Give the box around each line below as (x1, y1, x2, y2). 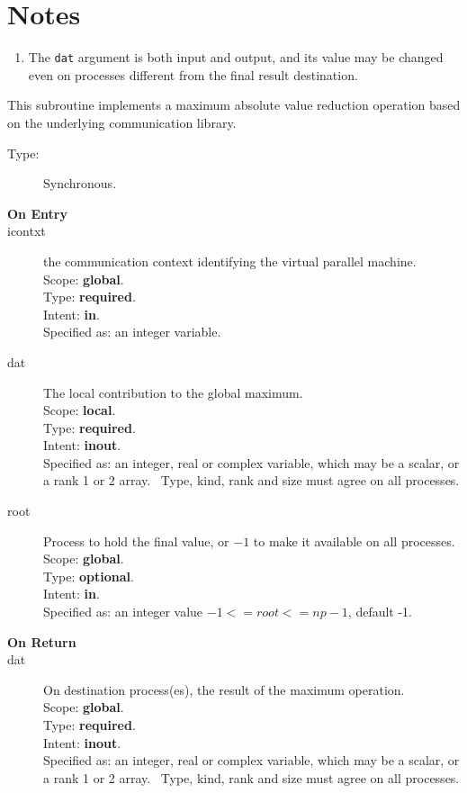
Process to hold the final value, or (43, 531, 229, 550)
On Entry (7, 203, 67, 222)
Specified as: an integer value (43, 602, 203, 621)
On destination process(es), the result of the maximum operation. (43, 680, 405, 698)
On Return (7, 632, 76, 651)
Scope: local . (43, 401, 116, 419)
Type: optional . (43, 566, 134, 585)
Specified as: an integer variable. (43, 322, 221, 341)
